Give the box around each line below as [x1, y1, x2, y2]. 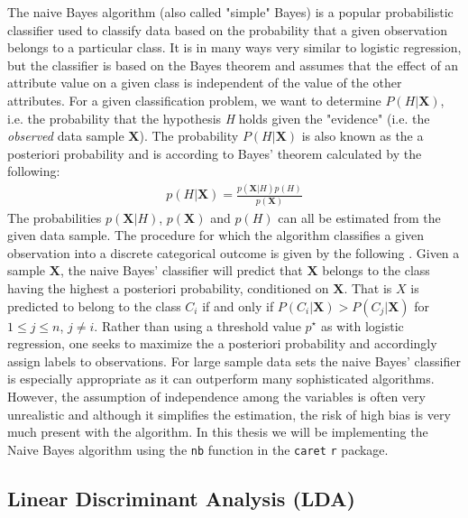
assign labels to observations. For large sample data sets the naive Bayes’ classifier [7, 351, 461, 370]
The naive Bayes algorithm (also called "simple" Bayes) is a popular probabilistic [7, 3, 454, 21]
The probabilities [7, 208, 102, 227]
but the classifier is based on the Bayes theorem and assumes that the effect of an [7, 55, 459, 74]
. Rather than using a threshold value [94, 316, 301, 335]
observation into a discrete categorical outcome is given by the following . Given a [7, 243, 460, 262]
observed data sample [7, 126, 124, 145]
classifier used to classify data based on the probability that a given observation [7, 20, 447, 39]
